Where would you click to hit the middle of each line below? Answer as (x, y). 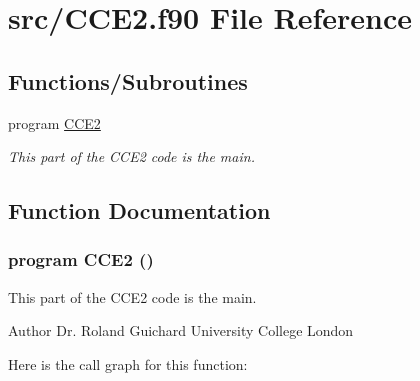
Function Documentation (139, 210)
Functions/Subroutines (128, 80)
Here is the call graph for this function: (128, 363)
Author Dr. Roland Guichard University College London (181, 330)
